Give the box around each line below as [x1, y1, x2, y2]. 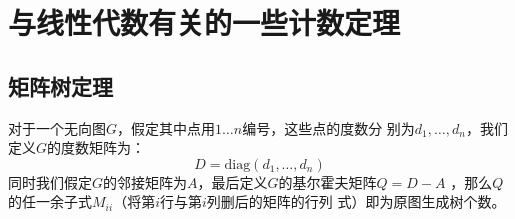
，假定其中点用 [117, 117, 216, 138]
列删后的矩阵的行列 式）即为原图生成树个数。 [206, 191, 506, 212]
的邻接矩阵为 [103, 171, 188, 192]
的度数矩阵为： [47, 137, 146, 158]
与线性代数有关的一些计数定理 [8, 2, 401, 43]
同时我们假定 [8, 171, 92, 192]
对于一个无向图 [8, 117, 106, 138]
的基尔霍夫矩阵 [278, 171, 377, 192]
